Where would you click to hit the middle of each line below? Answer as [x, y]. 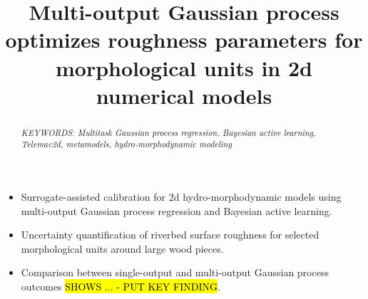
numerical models [184, 95]
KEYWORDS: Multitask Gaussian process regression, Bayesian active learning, [168, 132]
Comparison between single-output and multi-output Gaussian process [175, 272]
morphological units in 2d [184, 67]
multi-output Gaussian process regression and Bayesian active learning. [177, 210]
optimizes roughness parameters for [184, 40]
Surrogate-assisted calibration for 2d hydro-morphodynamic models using [181, 197]
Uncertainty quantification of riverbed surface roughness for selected [170, 235]
